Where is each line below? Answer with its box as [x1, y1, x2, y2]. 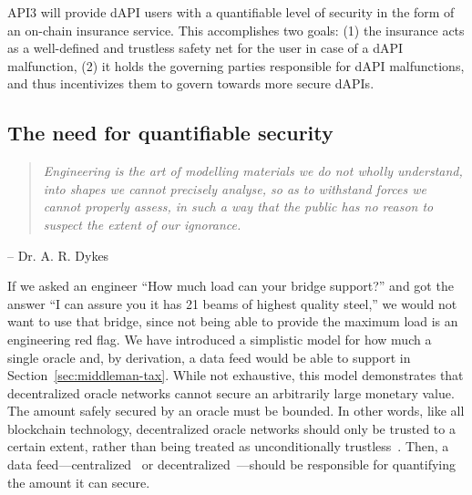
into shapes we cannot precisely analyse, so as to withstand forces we [43, 179, 426, 198]
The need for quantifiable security [7, 119, 333, 147]
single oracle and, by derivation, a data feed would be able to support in [7, 347, 411, 366]
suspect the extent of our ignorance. [43, 214, 241, 233]
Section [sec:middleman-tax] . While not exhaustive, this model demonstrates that [7, 366, 464, 385]
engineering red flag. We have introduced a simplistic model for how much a [7, 329, 432, 348]
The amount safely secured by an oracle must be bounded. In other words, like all [7, 401, 465, 420]
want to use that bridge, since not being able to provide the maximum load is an [7, 312, 458, 331]
